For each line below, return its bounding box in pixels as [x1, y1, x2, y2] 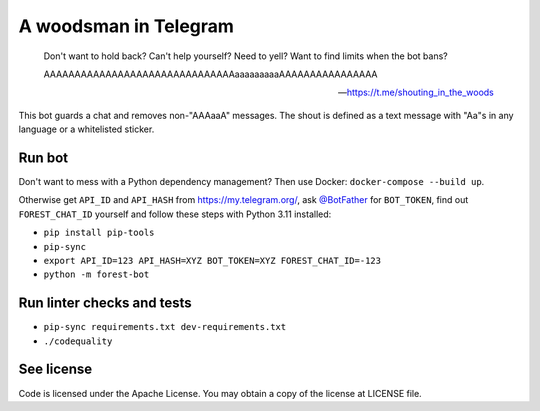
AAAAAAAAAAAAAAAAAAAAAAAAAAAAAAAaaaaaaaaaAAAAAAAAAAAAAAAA [43, 68, 378, 80]
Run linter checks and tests [18, 295, 192, 312]
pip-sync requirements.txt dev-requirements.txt [43, 321, 287, 333]
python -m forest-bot [43, 269, 150, 280]
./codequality [43, 335, 113, 347]
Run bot [18, 149, 69, 166]
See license [18, 361, 93, 378]
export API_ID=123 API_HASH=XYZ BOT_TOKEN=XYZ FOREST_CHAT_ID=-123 [43, 255, 382, 266]
